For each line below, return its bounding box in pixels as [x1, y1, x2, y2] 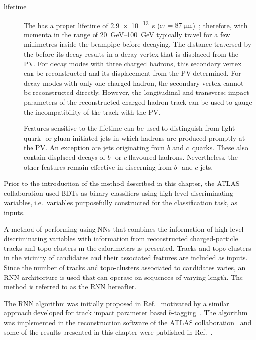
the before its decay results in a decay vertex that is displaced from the [24, 49, 239, 59]
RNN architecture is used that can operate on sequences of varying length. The [4, 272, 243, 282]
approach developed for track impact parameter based [4, 308, 167, 318]
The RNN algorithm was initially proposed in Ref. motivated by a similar [4, 298, 229, 308]
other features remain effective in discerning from [24, 161, 172, 172]
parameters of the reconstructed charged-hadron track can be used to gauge [24, 97, 252, 107]
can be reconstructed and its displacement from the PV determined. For [24, 68, 241, 78]
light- [221, 123, 237, 133]
